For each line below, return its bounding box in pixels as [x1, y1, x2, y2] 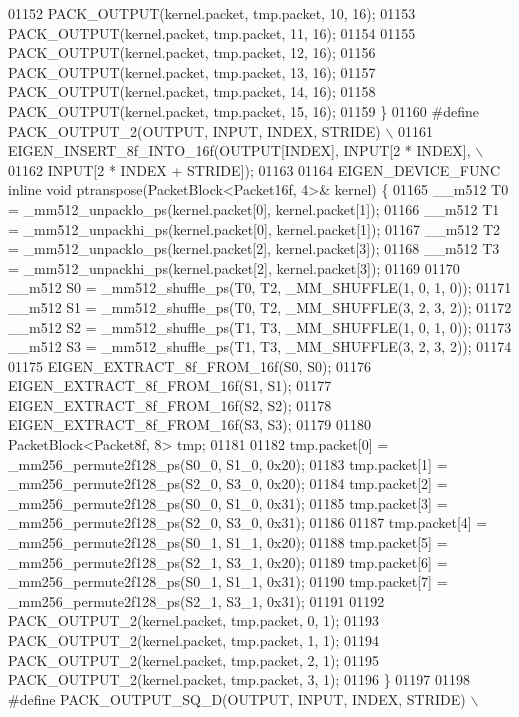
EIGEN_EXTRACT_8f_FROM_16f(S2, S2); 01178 [8, 394, 332, 415]
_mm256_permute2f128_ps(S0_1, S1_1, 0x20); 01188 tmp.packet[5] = [8, 532, 448, 553]
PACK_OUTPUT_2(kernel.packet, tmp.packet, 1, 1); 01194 [8, 630, 380, 650]
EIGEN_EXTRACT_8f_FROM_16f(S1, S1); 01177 [8, 375, 332, 396]
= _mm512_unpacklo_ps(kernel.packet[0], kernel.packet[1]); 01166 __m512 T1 [8, 198, 500, 219]
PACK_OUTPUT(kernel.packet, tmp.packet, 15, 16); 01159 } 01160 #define [8, 100, 479, 121]
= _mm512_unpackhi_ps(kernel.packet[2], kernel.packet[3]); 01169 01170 [8, 257, 460, 278]
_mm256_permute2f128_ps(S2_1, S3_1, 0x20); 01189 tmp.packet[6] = [8, 551, 448, 572]
